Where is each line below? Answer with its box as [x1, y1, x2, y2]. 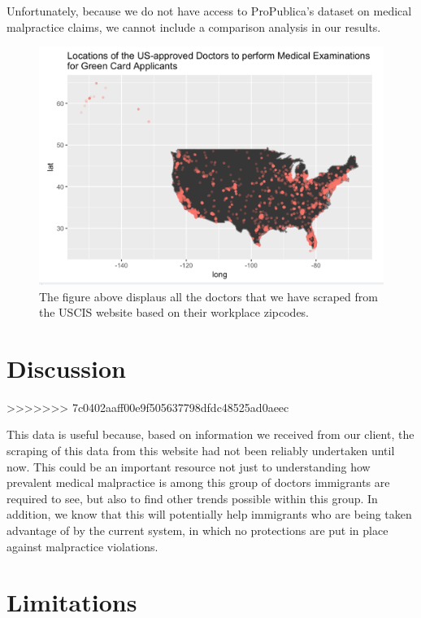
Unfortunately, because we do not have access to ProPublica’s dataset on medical [7, 2, 412, 19]
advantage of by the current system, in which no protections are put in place [7, 521, 388, 538]
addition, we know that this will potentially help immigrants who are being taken [7, 506, 412, 523]
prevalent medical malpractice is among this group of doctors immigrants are [7, 474, 390, 491]
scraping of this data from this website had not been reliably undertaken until [7, 442, 395, 459]
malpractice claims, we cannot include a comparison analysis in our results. [7, 18, 381, 35]
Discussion [7, 351, 126, 384]
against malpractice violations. [7, 537, 158, 554]
